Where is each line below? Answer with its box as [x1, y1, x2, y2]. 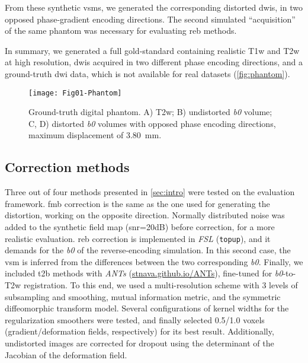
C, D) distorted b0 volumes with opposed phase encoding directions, [28, 117, 276, 129]
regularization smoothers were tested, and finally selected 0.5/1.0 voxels [5, 313, 265, 326]
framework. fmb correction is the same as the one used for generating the [5, 197, 270, 209]
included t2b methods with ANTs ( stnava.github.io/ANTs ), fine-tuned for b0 [5, 267, 283, 279]
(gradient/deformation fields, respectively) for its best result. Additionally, [5, 325, 274, 337]
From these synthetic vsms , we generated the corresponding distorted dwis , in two [5, 1, 303, 13]
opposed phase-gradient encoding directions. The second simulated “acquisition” [5, 12, 296, 25]
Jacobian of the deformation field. [5, 348, 127, 361]
